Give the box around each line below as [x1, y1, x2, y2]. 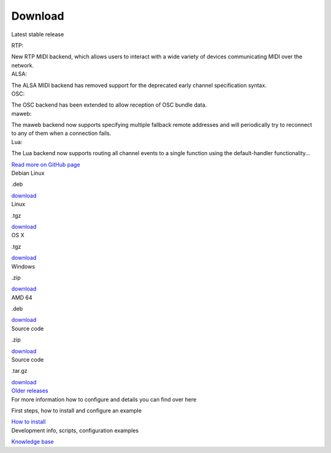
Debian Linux [11, 169, 45, 177]
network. [11, 61, 34, 69]
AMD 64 [11, 294, 33, 301]
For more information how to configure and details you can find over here [11, 395, 197, 403]
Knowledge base [11, 438, 55, 446]
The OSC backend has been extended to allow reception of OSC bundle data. [11, 101, 207, 108]
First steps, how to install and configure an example [11, 407, 142, 414]
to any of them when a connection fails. [11, 129, 112, 137]
